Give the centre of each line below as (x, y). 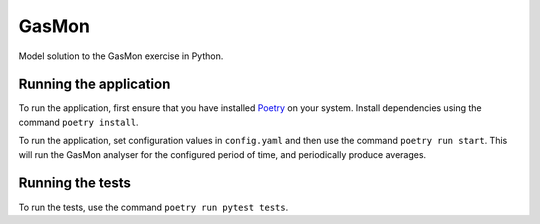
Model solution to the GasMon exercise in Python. (121, 56)
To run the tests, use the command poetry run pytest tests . (153, 207)
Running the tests (75, 183)
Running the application (94, 84)
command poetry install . (78, 122)
